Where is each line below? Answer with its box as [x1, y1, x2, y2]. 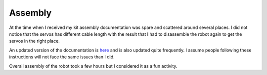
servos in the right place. [9, 38, 60, 44]
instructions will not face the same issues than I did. [9, 54, 115, 60]
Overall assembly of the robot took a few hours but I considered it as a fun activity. [9, 63, 178, 69]
